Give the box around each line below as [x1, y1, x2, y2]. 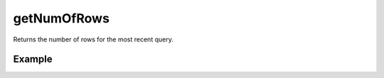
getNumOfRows [13, 11, 110, 26]
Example [13, 53, 53, 65]
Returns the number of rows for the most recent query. [13, 35, 174, 44]
